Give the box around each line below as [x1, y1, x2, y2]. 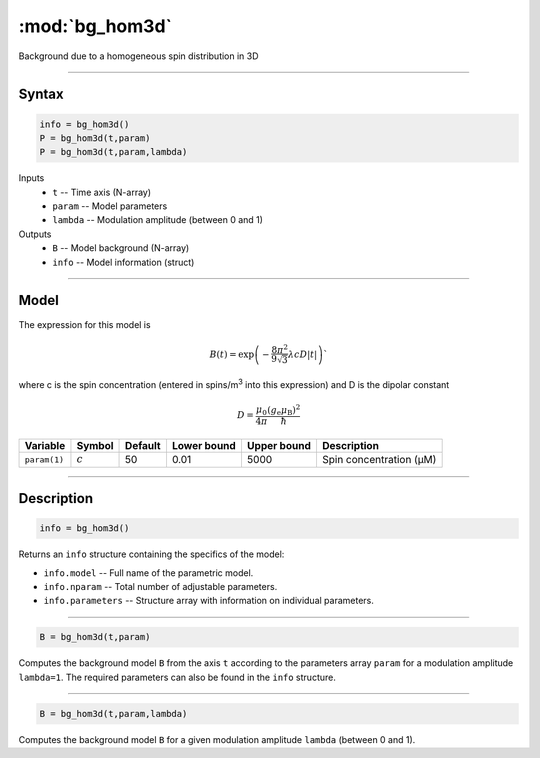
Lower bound [171, 439, 237, 453]
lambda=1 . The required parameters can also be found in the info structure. [18, 671, 337, 683]
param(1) [24, 454, 65, 465]
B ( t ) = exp [209, 348, 255, 360]
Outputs [18, 228, 52, 240]
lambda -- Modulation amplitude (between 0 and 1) [52, 214, 264, 226]
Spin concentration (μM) [321, 453, 437, 467]
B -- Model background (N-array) [52, 242, 190, 254]
